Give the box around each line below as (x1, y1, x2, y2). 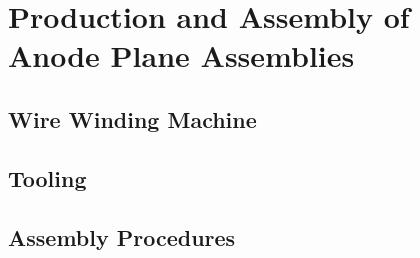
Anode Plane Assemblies (8, 35, 355, 76)
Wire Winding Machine (8, 103, 257, 134)
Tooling (8, 162, 87, 193)
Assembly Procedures (8, 221, 236, 252)
